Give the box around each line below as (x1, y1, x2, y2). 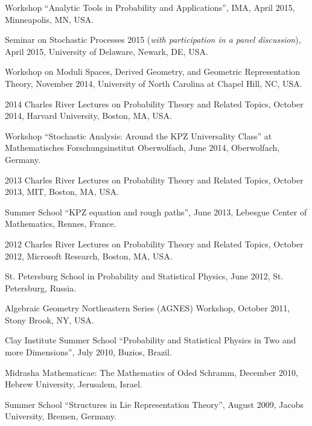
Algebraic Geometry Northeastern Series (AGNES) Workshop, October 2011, (5, 302, 290, 314)
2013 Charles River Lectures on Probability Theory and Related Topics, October (5, 173, 304, 186)
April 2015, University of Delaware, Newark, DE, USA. (5, 45, 208, 57)
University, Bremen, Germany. (5, 410, 116, 422)
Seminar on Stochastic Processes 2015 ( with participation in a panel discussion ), (5, 33, 301, 46)
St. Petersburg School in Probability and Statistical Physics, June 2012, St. (5, 270, 284, 282)
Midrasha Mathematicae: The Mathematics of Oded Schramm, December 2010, (5, 366, 298, 378)
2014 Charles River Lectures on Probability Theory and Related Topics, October (5, 97, 304, 110)
